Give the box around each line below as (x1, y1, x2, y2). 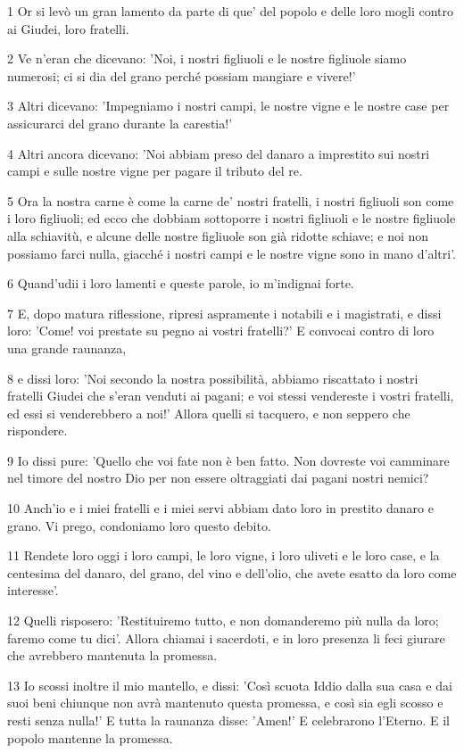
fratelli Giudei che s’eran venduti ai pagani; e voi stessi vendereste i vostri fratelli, (7, 386, 454, 405)
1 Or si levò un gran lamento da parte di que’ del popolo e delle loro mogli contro (7, 2, 453, 20)
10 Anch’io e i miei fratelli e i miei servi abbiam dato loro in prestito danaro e (7, 499, 434, 517)
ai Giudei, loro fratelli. (7, 19, 129, 37)
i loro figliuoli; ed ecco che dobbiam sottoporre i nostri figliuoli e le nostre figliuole (7, 209, 456, 228)
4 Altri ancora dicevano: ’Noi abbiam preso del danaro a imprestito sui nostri (7, 144, 430, 162)
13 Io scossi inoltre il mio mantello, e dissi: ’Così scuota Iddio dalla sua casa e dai (7, 675, 452, 694)
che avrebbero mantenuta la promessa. (7, 646, 218, 665)
